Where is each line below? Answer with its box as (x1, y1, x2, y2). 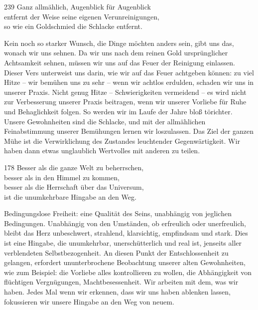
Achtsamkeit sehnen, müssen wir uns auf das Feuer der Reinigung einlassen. (4, 57, 235, 67)
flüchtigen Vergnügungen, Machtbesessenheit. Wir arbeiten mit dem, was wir (4, 277, 239, 287)
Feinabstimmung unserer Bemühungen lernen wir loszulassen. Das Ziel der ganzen (4, 126, 254, 136)
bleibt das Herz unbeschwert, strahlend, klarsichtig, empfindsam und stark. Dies (4, 228, 248, 238)
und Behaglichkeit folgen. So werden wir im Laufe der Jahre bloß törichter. (4, 106, 233, 116)
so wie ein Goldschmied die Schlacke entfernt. (4, 21, 142, 31)
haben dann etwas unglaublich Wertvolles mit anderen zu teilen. (4, 145, 200, 156)
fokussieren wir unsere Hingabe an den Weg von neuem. (4, 296, 174, 307)
